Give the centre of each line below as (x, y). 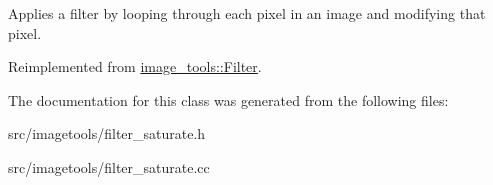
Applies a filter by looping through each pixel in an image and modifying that (247, 13)
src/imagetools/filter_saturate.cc (109, 166)
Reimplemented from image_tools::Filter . (135, 66)
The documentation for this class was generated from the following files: (228, 99)
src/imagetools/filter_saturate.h (107, 133)
